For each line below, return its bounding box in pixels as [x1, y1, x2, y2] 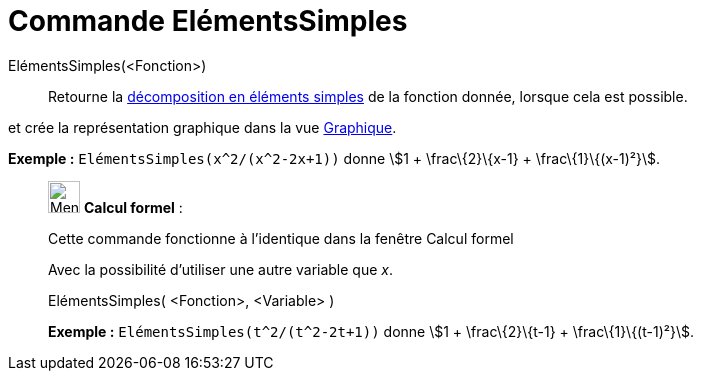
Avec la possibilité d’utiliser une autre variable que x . [48, 260, 394, 278]
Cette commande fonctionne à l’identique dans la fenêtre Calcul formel [48, 229, 514, 247]
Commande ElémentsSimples [8, 4, 408, 38]
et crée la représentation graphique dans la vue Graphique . [8, 118, 397, 136]
